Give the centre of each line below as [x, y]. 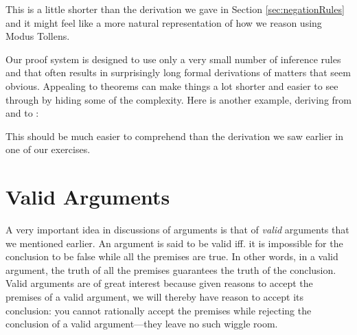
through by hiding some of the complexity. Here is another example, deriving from [178, 99]
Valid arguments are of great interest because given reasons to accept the [159, 283]
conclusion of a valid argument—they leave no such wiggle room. [142, 324]
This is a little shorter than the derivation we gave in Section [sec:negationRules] [175, 9]
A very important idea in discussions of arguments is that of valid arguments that [177, 230]
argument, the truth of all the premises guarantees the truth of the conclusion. [171, 269]
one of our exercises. [48, 149]
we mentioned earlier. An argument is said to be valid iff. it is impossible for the [174, 243]
